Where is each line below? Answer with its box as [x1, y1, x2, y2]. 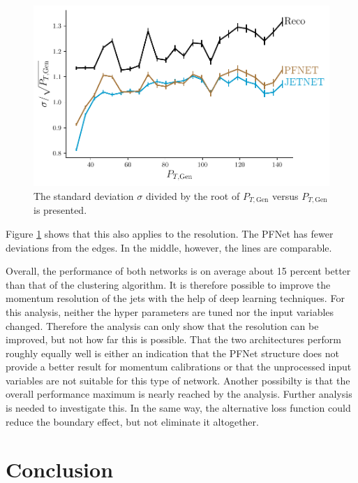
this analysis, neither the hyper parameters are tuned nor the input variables [6, 304, 334, 319]
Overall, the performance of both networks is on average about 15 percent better [6, 264, 351, 278]
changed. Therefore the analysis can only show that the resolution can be [6, 318, 319, 333]
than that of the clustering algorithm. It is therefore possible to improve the [6, 277, 331, 291]
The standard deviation [33, 188, 134, 203]
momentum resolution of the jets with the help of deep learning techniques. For [6, 291, 345, 305]
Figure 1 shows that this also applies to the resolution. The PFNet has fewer [6, 226, 334, 240]
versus [271, 188, 299, 203]
